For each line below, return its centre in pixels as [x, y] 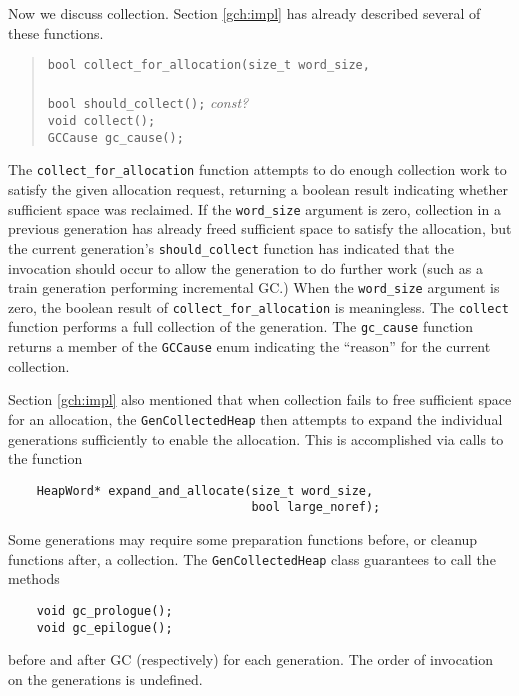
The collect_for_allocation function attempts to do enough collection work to [257, 169]
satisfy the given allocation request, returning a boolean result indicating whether [258, 189]
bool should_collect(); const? [148, 102]
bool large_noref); [316, 507]
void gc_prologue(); [104, 610]
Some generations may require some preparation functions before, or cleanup [243, 539]
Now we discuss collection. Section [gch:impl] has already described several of [244, 13]
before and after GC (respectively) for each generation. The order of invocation [251, 659]
